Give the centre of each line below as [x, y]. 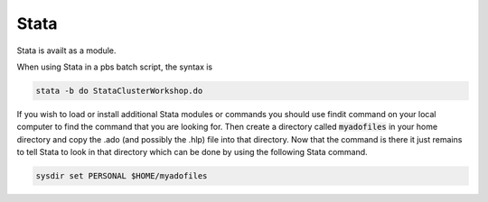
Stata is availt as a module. [66, 50]
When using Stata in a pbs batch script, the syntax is [115, 67]
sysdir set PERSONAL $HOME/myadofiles [122, 176]
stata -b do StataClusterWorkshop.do [119, 91]
